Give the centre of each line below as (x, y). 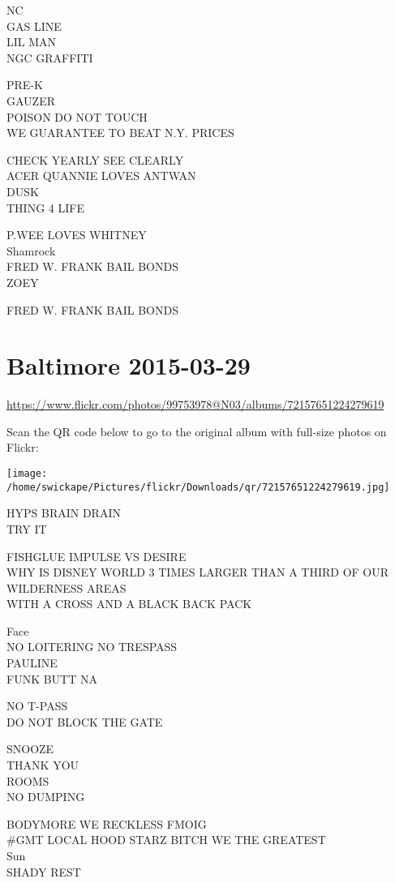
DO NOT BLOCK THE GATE (85, 721)
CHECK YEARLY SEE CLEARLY (95, 159)
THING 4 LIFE (45, 207)
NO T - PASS (37, 706)
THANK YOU (43, 765)
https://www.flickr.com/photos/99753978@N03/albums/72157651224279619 (195, 404)
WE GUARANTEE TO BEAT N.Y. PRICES (120, 133)
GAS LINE (34, 26)
